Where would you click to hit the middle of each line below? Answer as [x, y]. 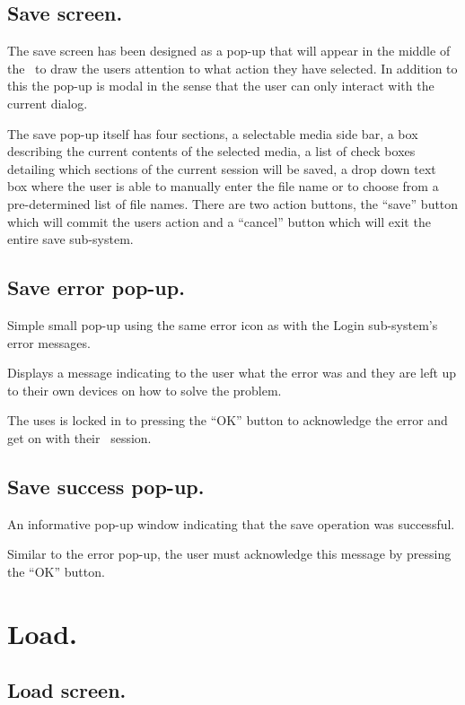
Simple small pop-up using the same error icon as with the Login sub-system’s [223, 324]
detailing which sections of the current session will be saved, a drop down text [222, 168]
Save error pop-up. [96, 287]
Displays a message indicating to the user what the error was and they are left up [232, 373]
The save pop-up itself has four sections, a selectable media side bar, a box [213, 133]
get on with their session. [79, 437]
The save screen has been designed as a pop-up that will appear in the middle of [229, 51]
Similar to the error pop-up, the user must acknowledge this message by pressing [229, 554]
